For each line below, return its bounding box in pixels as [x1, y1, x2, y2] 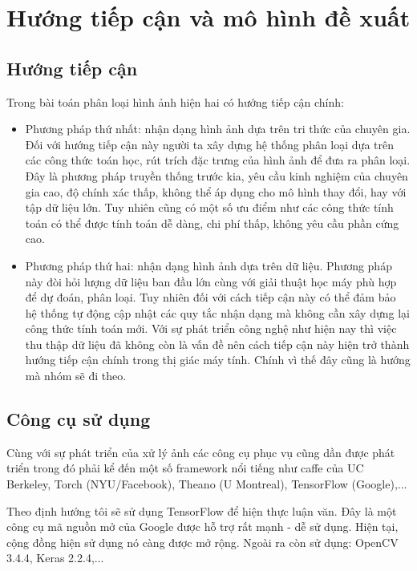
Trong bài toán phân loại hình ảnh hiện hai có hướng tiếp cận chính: [6, 93, 344, 110]
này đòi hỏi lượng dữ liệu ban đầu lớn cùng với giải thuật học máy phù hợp [25, 273, 397, 290]
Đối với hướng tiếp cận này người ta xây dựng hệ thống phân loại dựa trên [25, 136, 394, 152]
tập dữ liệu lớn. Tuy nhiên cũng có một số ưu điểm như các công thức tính [25, 199, 394, 216]
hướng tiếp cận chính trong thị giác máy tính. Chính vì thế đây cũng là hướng [25, 351, 411, 368]
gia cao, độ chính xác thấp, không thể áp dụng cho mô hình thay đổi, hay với [25, 183, 407, 200]
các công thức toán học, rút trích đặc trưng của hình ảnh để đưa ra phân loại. [25, 152, 411, 168]
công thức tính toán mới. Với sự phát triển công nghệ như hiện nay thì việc [25, 320, 397, 337]
